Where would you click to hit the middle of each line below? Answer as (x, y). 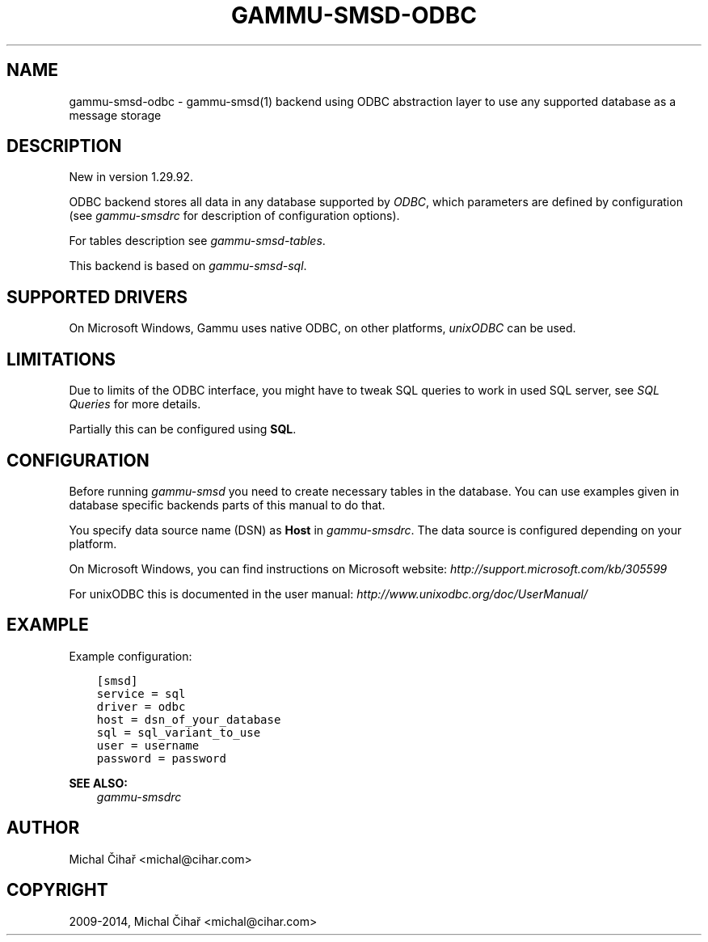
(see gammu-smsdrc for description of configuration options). (234, 216)
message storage (115, 115)
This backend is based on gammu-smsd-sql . (188, 266)
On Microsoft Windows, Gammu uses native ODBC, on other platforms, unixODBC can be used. (322, 328)
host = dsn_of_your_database (189, 719)
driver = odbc (141, 706)
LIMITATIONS (61, 359)
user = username (148, 745)
